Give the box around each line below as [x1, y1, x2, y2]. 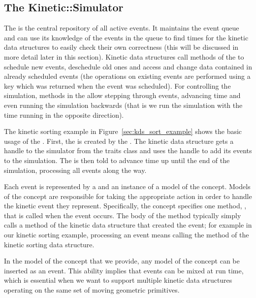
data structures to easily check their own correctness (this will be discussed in [4, 42, 239, 52]
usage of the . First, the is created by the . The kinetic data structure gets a [4, 135, 234, 146]
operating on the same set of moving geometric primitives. [4, 285, 180, 295]
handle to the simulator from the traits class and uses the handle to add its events [4, 145, 252, 156]
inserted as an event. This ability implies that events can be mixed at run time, [4, 265, 244, 275]
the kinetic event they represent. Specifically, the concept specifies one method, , [4, 200, 247, 211]
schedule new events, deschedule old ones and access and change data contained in [4, 61, 253, 71]
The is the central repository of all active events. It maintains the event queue [4, 23, 239, 33]
